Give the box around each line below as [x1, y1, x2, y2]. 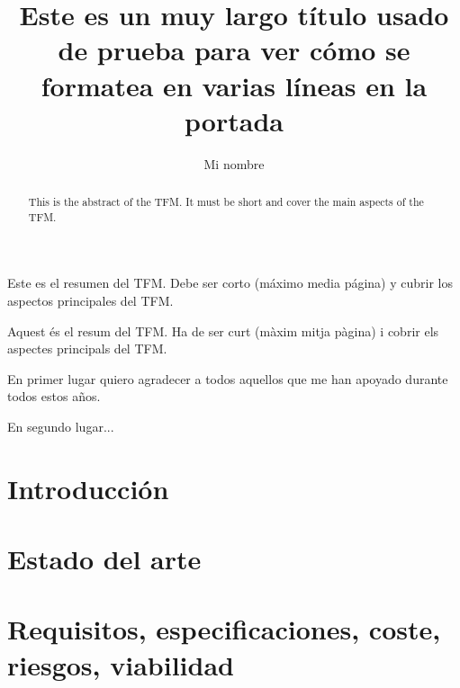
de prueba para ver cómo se [58, 31, 410, 68]
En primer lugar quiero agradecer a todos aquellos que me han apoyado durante [7, 369, 448, 388]
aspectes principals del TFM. [7, 339, 167, 358]
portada [185, 102, 284, 138]
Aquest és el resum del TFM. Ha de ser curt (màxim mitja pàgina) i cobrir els [7, 321, 439, 340]
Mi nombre [203, 154, 265, 173]
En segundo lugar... [7, 416, 114, 435]
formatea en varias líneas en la [41, 67, 428, 103]
